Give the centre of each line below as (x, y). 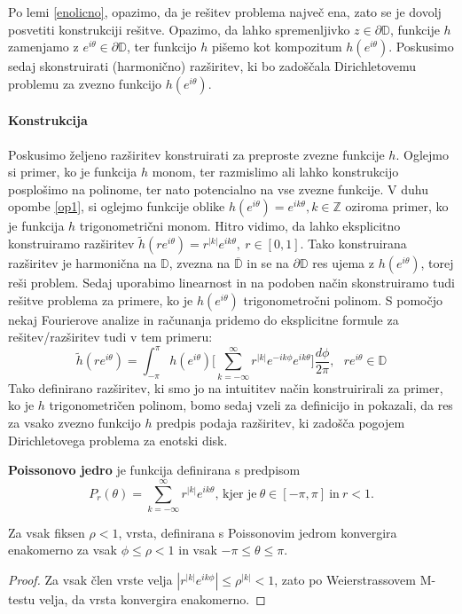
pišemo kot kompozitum (277, 47)
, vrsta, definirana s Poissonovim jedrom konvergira (258, 532)
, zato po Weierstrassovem (345, 580)
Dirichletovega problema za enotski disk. (118, 440)
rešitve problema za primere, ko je (101, 299)
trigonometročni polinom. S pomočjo (343, 299)
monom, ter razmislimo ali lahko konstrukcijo (275, 172)
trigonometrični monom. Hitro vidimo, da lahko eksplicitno (240, 226)
